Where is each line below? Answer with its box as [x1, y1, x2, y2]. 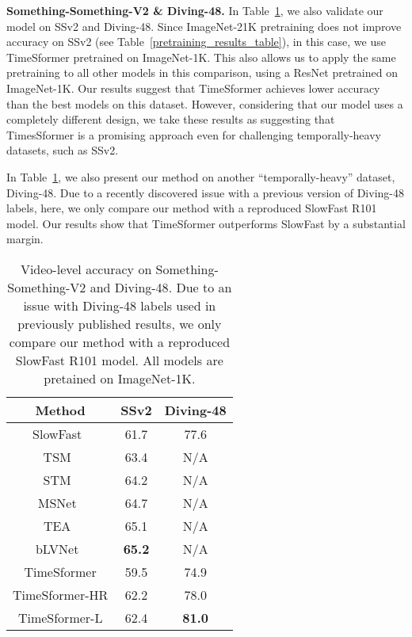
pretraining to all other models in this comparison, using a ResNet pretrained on [6, 64, 398, 81]
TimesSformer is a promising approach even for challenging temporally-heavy [6, 126, 381, 143]
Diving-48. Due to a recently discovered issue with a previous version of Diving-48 [6, 184, 404, 200]
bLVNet [35, 539, 79, 558]
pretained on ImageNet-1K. [44, 368, 196, 387]
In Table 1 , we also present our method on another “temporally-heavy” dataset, [6, 168, 395, 185]
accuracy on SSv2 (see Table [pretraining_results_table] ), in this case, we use [6, 33, 386, 50]
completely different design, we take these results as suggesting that [6, 111, 335, 128]
